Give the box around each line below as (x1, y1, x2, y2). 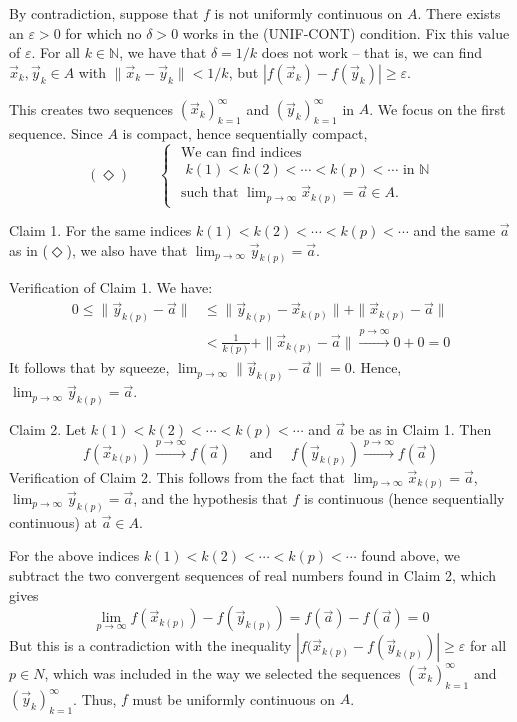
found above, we (361, 545, 461, 566)
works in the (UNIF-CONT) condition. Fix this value (182, 22, 510, 43)
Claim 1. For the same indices (9, 220, 192, 241)
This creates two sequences (9, 98, 174, 119)
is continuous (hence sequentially (303, 488, 505, 509)
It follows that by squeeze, (9, 357, 170, 378)
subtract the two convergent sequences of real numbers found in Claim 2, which (9, 565, 496, 586)
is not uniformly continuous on (214, 3, 403, 23)
